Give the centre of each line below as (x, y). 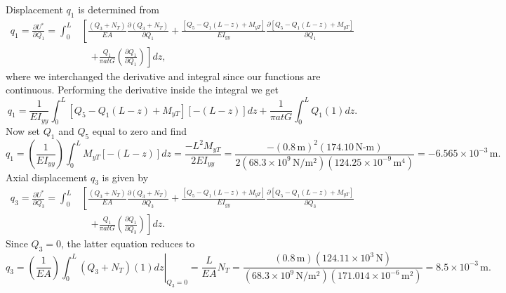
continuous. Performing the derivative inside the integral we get (142, 90)
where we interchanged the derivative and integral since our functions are (163, 76)
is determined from (119, 9)
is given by (125, 177)
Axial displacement (47, 177)
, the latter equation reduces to (128, 243)
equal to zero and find (140, 131)
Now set (23, 131)
